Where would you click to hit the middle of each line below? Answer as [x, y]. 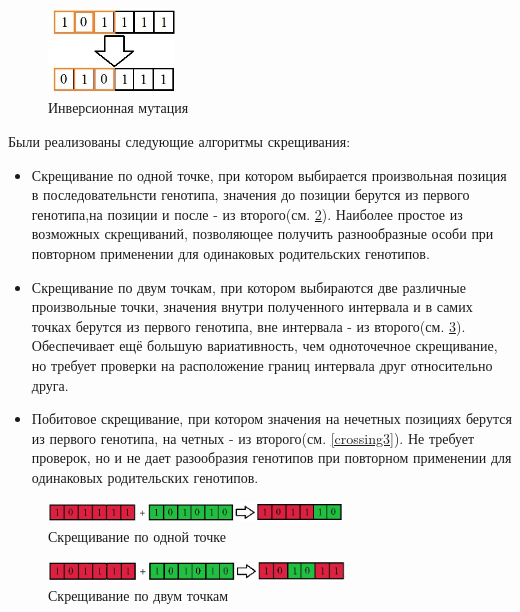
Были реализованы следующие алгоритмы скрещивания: [179, 141]
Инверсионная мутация [118, 107]
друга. [50, 384]
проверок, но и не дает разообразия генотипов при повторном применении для [271, 457]
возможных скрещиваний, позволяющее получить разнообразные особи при [262, 233]
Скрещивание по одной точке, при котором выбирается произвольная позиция [269, 174]
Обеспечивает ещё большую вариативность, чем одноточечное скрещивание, [264, 345]
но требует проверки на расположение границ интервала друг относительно [262, 364]
